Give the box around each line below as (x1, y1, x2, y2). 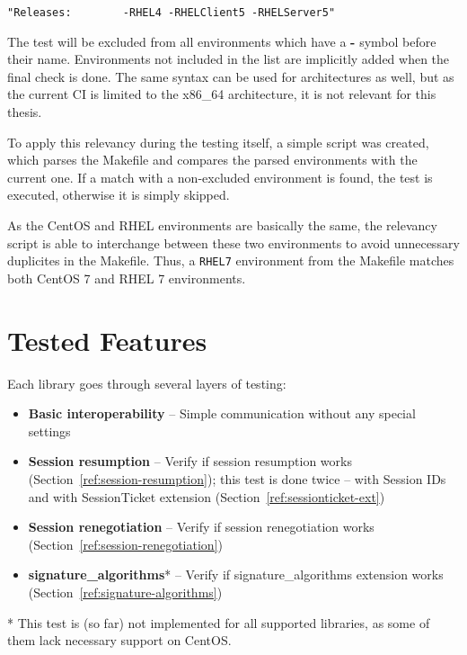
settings (28, 421, 71, 440)
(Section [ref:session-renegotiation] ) (28, 534, 223, 553)
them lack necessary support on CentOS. (7, 631, 232, 650)
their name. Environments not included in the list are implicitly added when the (7, 49, 450, 68)
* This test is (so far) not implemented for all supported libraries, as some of (7, 613, 430, 632)
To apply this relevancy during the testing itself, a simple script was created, (7, 132, 429, 151)
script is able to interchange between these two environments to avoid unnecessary (7, 233, 460, 252)
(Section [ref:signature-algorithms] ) (28, 582, 223, 601)
